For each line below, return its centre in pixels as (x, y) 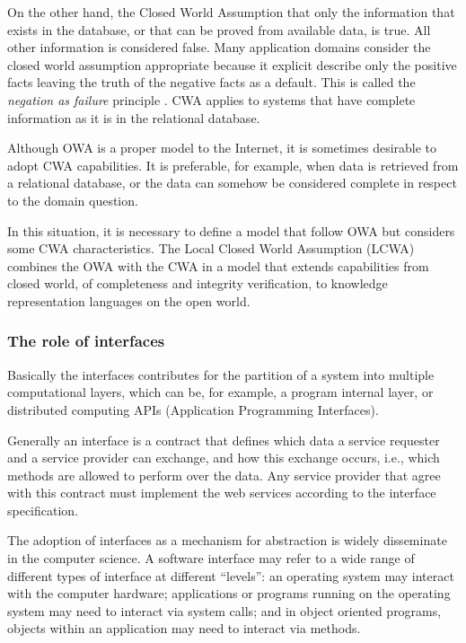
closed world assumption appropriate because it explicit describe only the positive (232, 64)
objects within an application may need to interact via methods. (184, 628)
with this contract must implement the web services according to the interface (222, 493)
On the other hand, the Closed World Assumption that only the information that (231, 12)
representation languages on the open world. (129, 300)
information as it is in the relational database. (134, 117)
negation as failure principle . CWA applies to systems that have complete (211, 99)
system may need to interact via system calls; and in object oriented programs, (224, 610)
